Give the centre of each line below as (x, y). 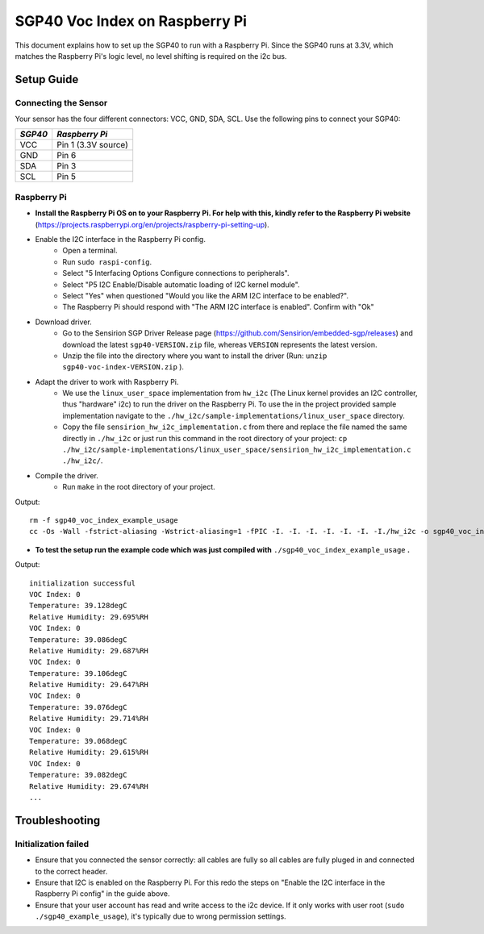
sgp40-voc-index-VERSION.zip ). (123, 367)
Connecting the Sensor (61, 102)
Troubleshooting (58, 820)
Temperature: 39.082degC (78, 775)
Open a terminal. (90, 251)
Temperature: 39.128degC (78, 606)
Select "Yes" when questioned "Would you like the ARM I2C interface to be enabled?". (205, 295)
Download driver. (63, 322)
